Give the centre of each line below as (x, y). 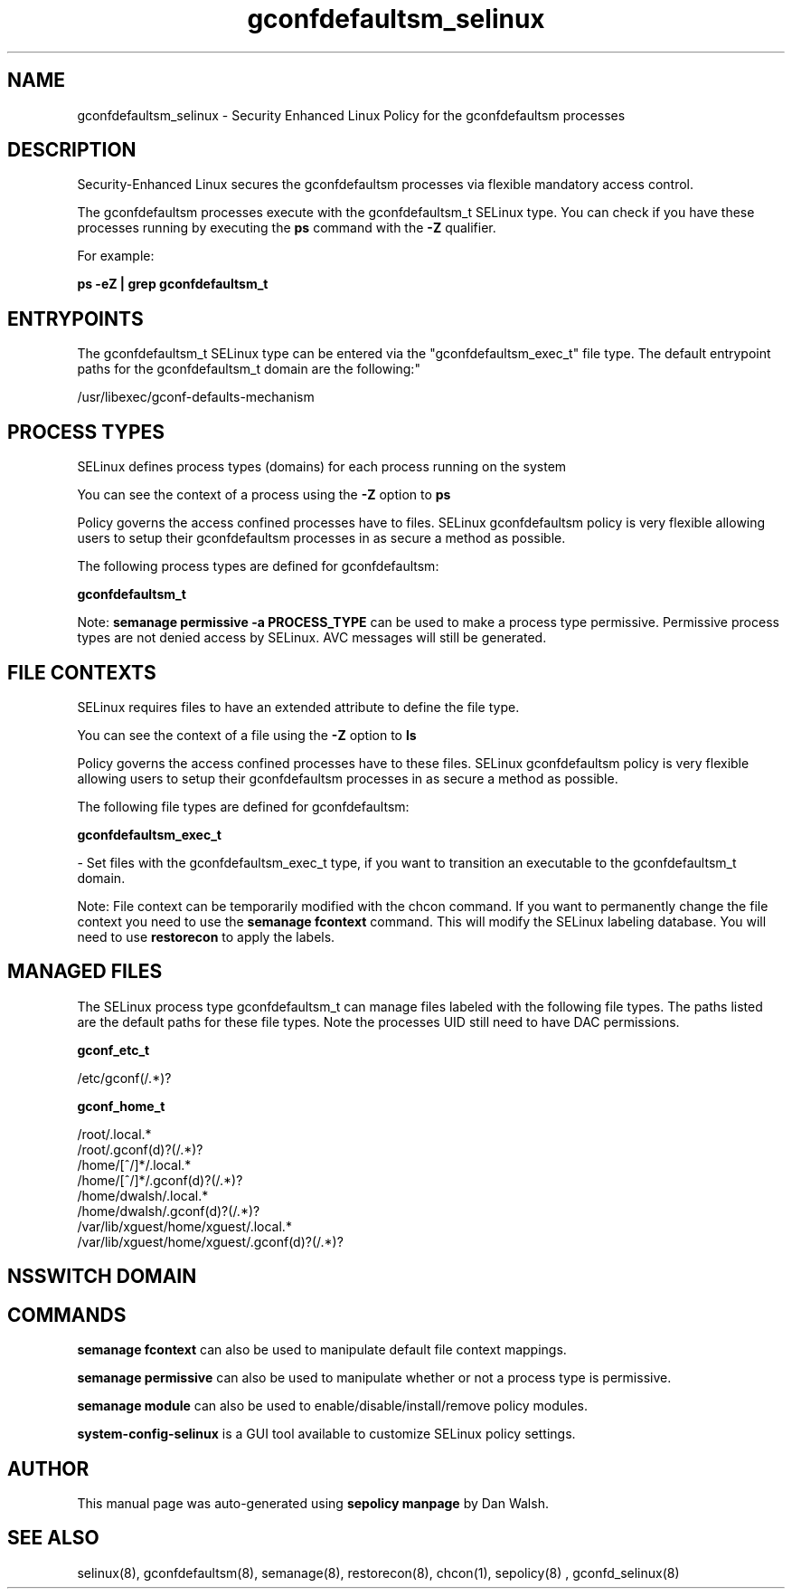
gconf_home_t (121, 1106)
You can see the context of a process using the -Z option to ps (264, 495)
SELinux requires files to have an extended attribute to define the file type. (298, 707)
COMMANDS (67, 1315)
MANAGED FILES (85, 972)
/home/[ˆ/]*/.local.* (134, 1164)
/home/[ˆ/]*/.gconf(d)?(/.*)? (160, 1180)
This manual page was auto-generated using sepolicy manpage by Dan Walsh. (313, 1503)
